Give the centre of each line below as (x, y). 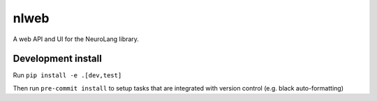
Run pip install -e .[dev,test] (67, 75)
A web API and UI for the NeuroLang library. (76, 39)
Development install (58, 59)
